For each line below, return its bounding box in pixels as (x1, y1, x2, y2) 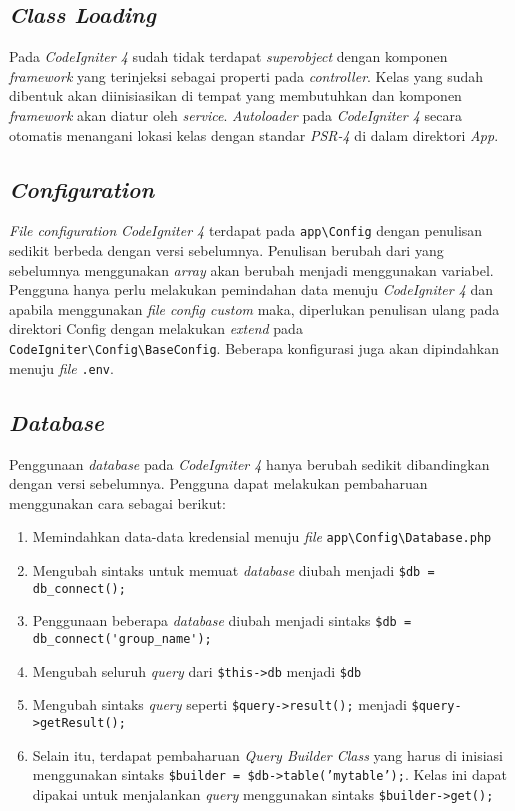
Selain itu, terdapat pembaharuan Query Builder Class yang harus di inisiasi (32, 744, 503, 765)
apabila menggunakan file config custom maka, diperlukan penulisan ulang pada (9, 298, 500, 319)
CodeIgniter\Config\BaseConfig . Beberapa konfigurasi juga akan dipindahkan (9, 338, 499, 358)
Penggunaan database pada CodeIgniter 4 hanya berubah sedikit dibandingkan (9, 453, 490, 474)
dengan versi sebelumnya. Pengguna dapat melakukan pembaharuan (9, 473, 428, 494)
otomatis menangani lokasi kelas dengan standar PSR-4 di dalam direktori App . (9, 124, 499, 145)
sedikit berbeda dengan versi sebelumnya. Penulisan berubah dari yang (9, 240, 444, 261)
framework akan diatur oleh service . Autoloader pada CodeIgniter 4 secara (9, 104, 462, 125)
